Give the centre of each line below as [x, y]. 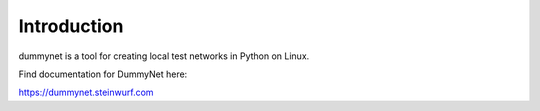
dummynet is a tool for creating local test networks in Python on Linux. [164, 56]
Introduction [71, 26]
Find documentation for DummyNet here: [103, 74]
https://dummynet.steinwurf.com [86, 92]
